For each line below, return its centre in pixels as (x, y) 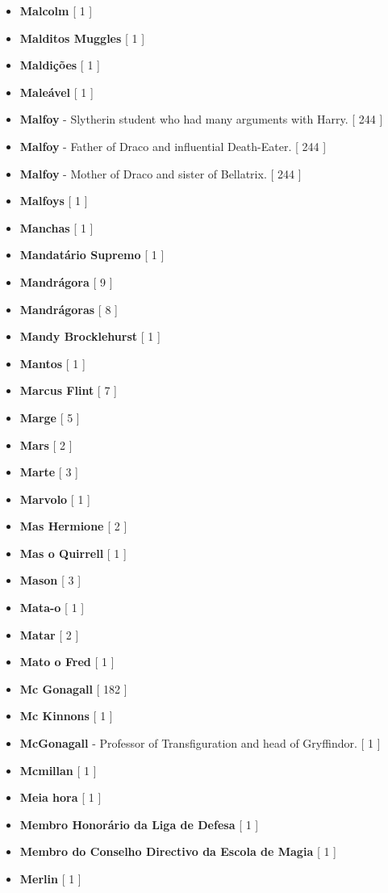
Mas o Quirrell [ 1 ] (73, 553)
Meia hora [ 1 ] (60, 797)
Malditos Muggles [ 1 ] (82, 38)
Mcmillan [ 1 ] (58, 770)
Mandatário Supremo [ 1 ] (92, 255)
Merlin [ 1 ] (50, 878)
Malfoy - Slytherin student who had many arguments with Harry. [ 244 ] (201, 119)
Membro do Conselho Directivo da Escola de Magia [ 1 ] (178, 851)
